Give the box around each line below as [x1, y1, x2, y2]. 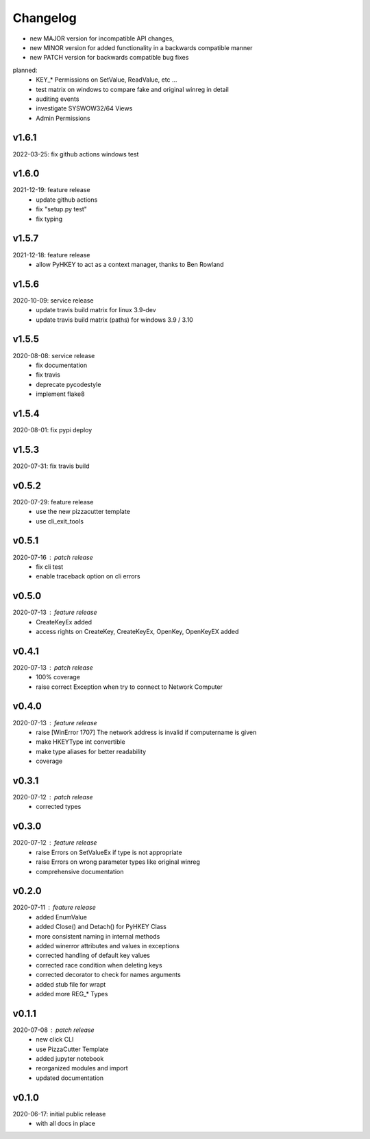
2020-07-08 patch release [12, 1026, 95, 1034]
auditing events [36, 95, 79, 103]
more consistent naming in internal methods [36, 932, 160, 940]
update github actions [36, 196, 98, 204]
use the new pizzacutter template [36, 508, 130, 516]
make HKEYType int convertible [36, 738, 126, 746]
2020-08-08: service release [12, 351, 95, 360]
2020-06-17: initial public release [12, 1109, 106, 1118]
